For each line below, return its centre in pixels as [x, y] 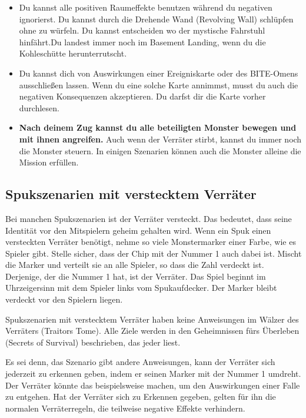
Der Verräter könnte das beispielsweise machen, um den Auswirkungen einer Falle [153, 385]
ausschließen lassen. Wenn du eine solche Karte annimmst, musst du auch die [159, 84]
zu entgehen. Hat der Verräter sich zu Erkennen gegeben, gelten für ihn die [141, 397]
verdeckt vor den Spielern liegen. [64, 299]
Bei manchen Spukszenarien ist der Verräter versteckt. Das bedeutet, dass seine [149, 218]
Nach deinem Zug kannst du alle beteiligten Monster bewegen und [158, 127]
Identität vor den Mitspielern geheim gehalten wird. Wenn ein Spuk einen [138, 230]
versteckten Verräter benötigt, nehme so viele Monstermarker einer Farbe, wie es [151, 242]
